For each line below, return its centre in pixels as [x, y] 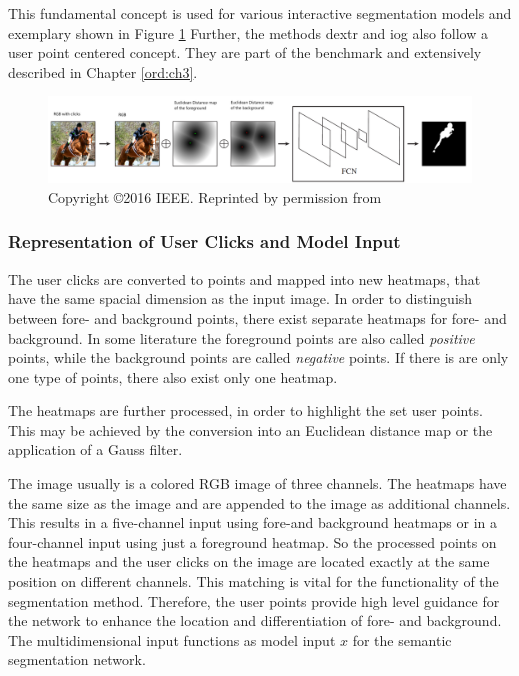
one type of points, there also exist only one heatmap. [173, 376]
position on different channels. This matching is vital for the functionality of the [253, 581]
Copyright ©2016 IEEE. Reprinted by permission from [215, 196]
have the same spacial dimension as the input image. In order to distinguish [240, 298]
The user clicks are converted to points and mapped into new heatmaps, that [244, 278]
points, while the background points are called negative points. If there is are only [258, 357]
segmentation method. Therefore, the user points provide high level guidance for [254, 600]
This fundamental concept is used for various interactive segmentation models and [260, 13]
